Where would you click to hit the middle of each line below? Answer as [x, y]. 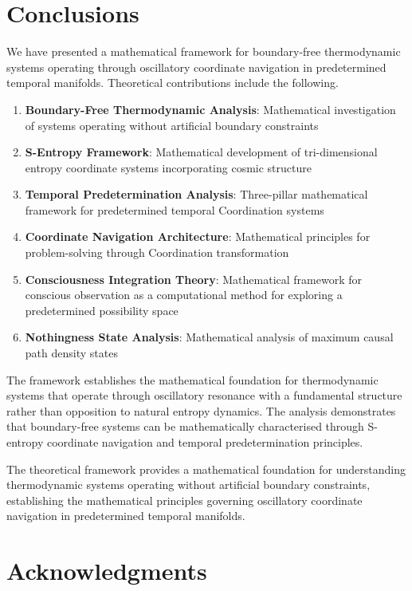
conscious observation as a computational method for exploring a [184, 295]
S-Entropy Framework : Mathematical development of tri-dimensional [201, 152]
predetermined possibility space [102, 310]
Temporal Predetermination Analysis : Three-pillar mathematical [196, 194]
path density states [71, 353]
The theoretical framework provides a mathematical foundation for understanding [206, 469]
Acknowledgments [107, 571]
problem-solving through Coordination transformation [157, 252]
